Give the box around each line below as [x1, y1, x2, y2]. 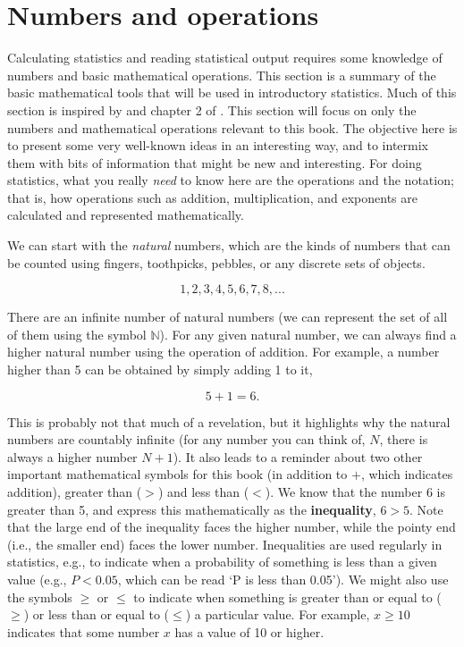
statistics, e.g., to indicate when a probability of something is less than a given [7, 552, 437, 571]
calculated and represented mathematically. [7, 206, 244, 224]
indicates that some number [7, 622, 160, 641]
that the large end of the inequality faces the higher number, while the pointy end [7, 517, 456, 536]
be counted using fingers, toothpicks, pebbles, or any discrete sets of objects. [7, 253, 426, 272]
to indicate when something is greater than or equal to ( [133, 587, 442, 606]
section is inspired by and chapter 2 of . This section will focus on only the [7, 100, 417, 119]
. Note [409, 500, 443, 518]
